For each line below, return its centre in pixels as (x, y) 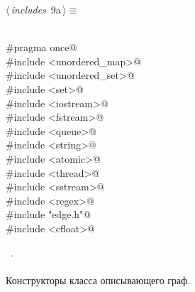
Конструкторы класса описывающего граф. (98, 280)
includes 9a (36, 9)
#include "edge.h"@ (49, 214)
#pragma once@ (41, 47)
